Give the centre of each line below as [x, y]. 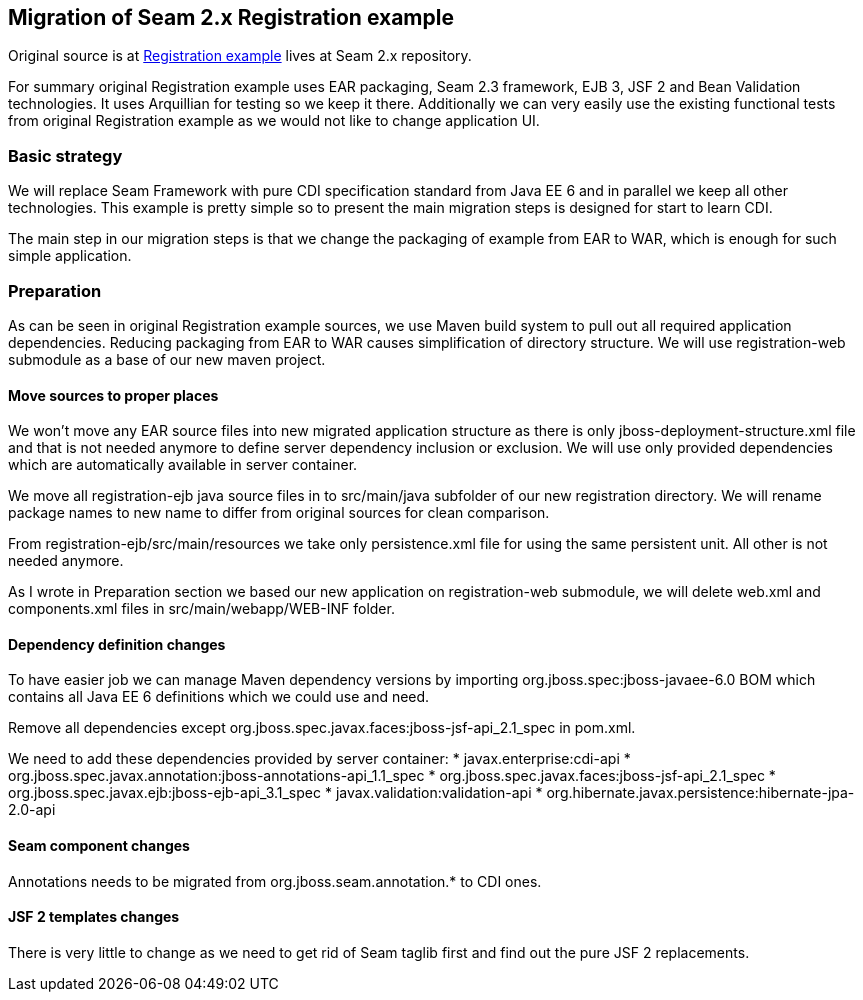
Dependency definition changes [117, 644]
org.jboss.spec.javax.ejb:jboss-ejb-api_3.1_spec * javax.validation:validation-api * [275, 793]
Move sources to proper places [113, 395]
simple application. [70, 256]
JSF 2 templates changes [94, 917]
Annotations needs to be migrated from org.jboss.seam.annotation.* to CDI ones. [275, 881]
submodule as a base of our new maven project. [167, 359]
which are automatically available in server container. [183, 465]
